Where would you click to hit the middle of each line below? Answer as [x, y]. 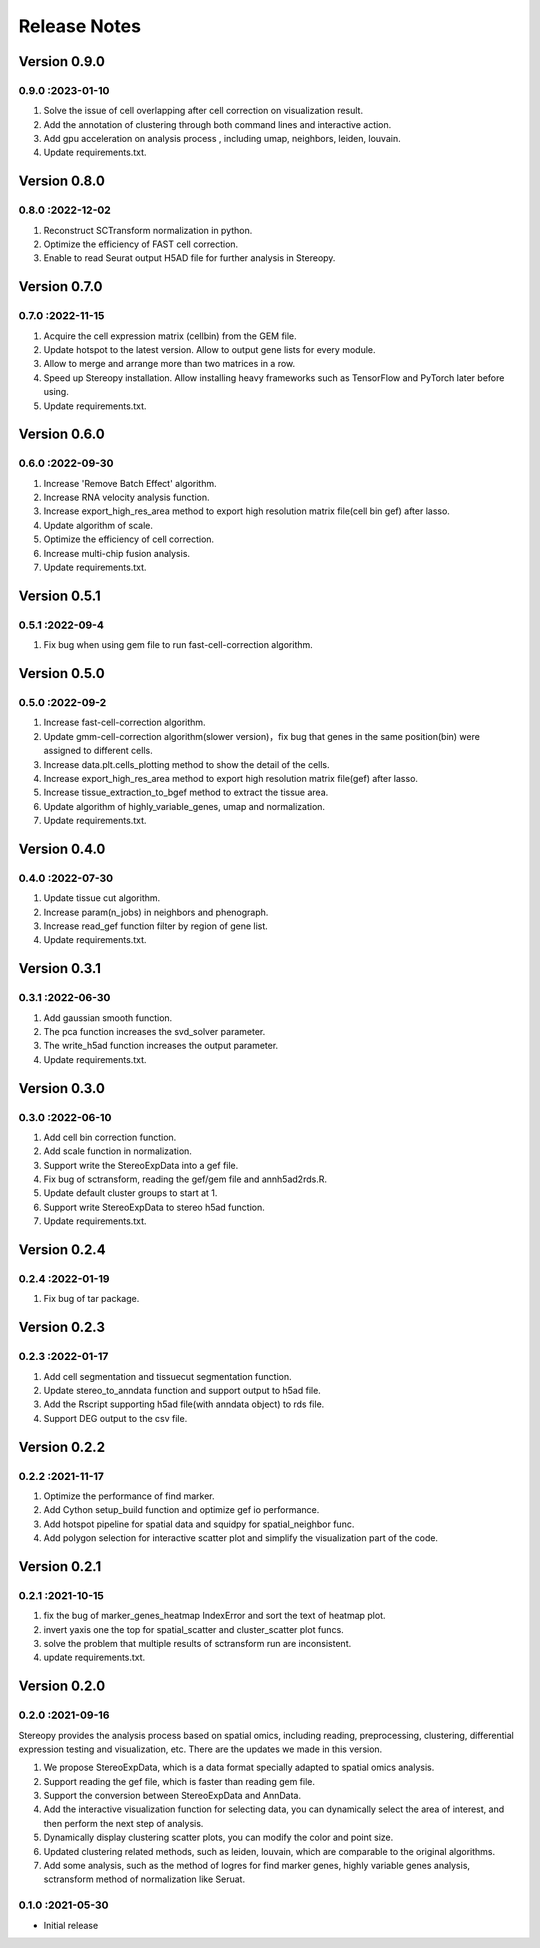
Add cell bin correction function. [110, 1137]
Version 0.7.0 [61, 286]
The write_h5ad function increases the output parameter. [161, 1046]
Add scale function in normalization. [117, 1151]
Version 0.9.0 [61, 61]
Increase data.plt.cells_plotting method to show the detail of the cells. [186, 764]
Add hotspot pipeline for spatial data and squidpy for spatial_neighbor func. [199, 1524]
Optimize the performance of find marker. [129, 1496]
